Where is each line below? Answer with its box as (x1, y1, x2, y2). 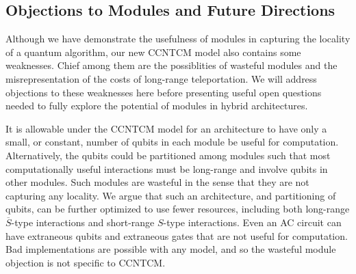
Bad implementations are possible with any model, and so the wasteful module (5, 242, 336, 256)
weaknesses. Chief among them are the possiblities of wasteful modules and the (5, 58, 338, 72)
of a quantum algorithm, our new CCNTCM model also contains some (5, 44, 301, 59)
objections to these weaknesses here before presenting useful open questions (5, 85, 322, 99)
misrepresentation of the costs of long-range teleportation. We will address (5, 71, 317, 85)
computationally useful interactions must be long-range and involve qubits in (5, 161, 328, 176)
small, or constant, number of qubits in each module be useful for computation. (5, 135, 339, 149)
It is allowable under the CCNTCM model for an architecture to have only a (5, 121, 327, 135)
